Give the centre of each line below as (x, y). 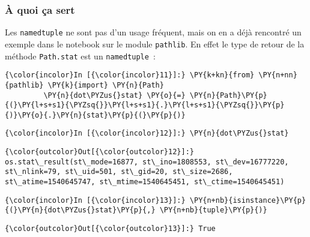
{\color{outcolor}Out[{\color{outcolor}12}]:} (99, 152)
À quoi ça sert (40, 9)
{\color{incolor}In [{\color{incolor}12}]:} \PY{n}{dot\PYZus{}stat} (147, 133)
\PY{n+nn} (278, 75)
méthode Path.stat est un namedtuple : (80, 55)
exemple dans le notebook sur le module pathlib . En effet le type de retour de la (155, 43)
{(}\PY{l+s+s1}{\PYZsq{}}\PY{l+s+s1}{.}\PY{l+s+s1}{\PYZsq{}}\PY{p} (145, 105)
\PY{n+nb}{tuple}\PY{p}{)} (213, 210)
